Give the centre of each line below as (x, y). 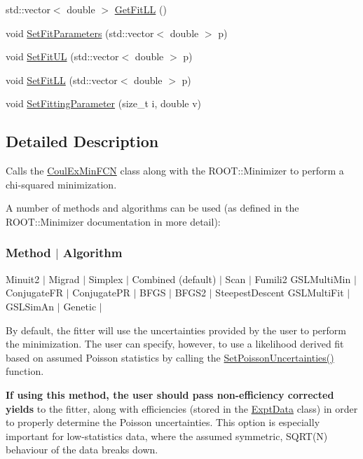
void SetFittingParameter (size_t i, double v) (104, 103)
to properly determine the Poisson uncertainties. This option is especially (163, 422)
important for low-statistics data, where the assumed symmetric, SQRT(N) (167, 436)
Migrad (64, 279)
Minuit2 (23, 279)
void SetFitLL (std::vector (62, 80)
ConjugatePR (101, 293)
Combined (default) (174, 279)
